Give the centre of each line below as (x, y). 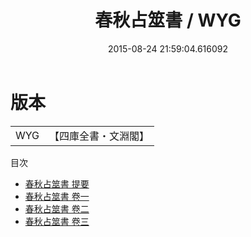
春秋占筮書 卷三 (57, 221)
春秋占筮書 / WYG (168, 20)
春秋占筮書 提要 (57, 183)
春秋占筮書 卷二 (57, 208)
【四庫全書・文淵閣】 (99, 136)
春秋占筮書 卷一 (57, 196)
